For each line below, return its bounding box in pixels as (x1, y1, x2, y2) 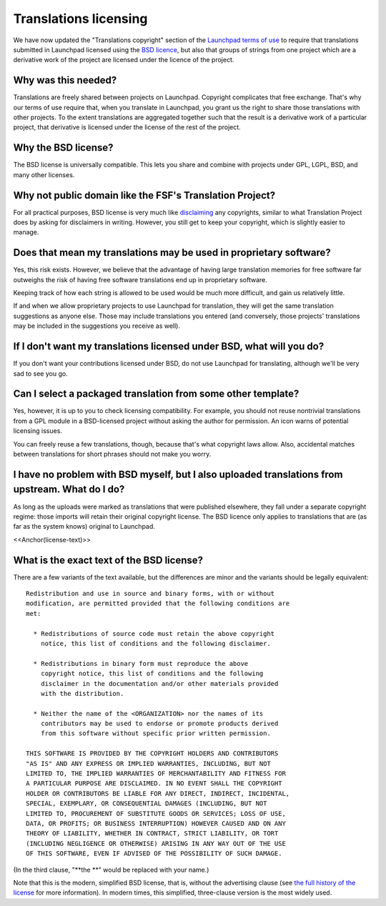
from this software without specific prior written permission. (40, 730, 271, 737)
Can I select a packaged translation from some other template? (13, 388, 300, 400)
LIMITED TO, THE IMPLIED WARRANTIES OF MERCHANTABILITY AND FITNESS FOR (26, 770, 286, 778)
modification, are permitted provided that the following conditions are (26, 599, 290, 607)
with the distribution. (40, 690, 124, 697)
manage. (13, 228, 39, 237)
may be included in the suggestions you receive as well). (13, 322, 181, 330)
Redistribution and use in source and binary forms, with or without (26, 589, 275, 597)
